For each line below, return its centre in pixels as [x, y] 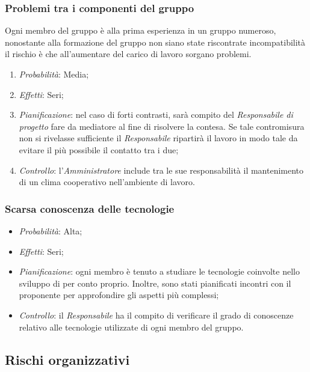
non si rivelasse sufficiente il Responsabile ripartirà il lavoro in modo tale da [158, 138]
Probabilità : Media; [54, 74]
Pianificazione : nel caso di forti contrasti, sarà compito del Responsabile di [156, 114]
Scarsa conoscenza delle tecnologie [90, 208]
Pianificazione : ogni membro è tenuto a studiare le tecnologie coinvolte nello [159, 271]
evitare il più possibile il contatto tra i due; [99, 149]
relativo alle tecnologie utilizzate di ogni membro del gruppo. [131, 327]
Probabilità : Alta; [51, 230]
